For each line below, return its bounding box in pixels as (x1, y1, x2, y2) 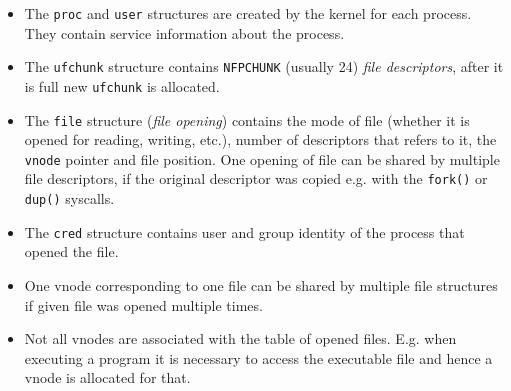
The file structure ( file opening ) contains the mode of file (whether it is (24, 109, 470, 130)
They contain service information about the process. (24, 22, 345, 43)
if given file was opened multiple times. (24, 294, 263, 315)
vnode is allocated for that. (24, 367, 191, 388)
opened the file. (24, 241, 119, 262)
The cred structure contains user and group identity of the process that (24, 221, 465, 242)
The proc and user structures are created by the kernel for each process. (24, 3, 472, 23)
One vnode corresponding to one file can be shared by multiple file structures (24, 275, 498, 296)
